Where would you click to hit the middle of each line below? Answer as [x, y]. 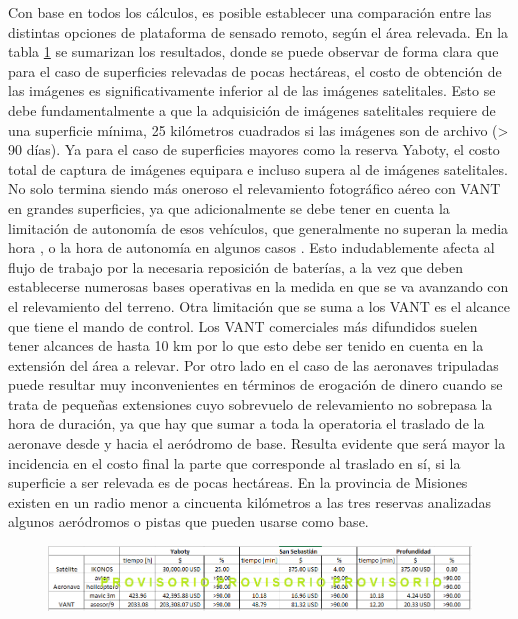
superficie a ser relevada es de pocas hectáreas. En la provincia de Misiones [238, 482]
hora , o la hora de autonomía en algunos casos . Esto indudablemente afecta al [251, 247]
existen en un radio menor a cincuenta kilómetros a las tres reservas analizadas [249, 501]
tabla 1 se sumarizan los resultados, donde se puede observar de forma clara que [253, 51]
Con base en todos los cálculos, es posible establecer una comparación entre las [250, 12]
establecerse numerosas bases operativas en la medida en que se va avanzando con [258, 286]
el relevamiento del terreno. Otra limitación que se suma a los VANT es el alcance [259, 305]
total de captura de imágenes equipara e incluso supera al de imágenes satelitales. [258, 168]
